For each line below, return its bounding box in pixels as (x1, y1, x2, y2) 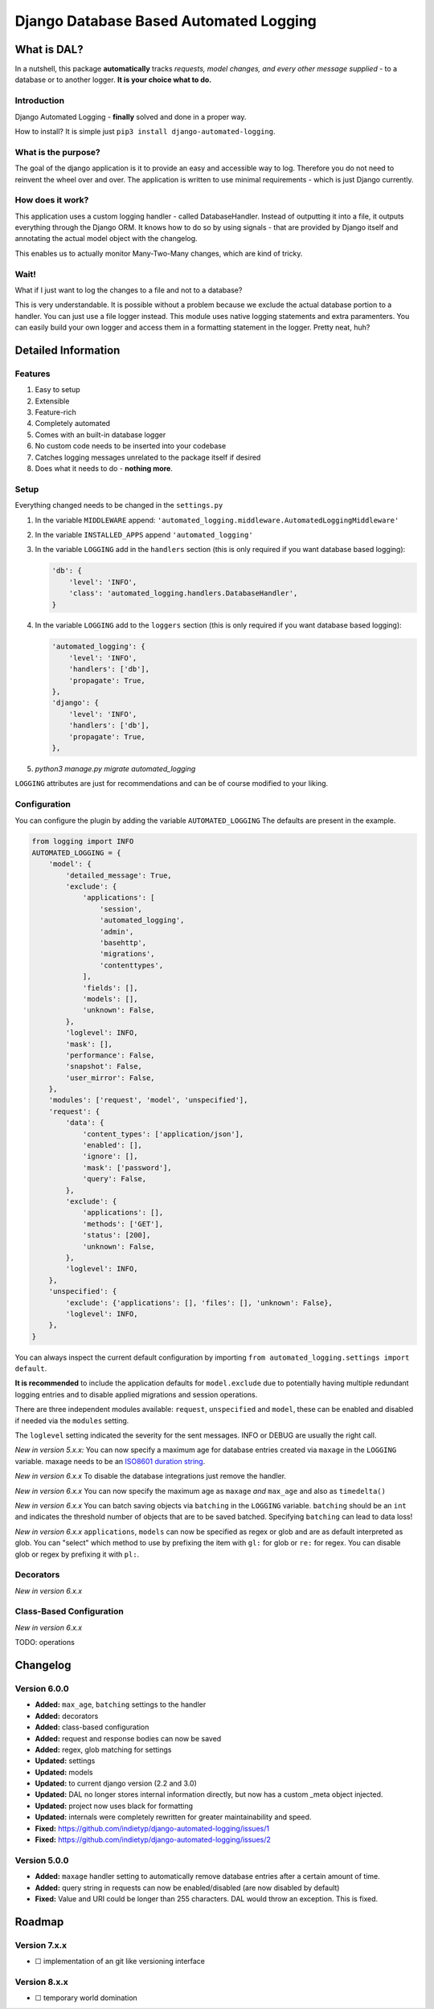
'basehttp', (99, 939, 147, 947)
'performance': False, (65, 1050, 156, 1060)
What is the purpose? (14, 146, 100, 158)
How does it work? (14, 194, 89, 206)
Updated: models (35, 1767, 93, 1777)
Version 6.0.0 (14, 1683, 69, 1694)
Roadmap (14, 1915, 64, 1929)
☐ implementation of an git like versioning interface (35, 1957, 205, 1966)
